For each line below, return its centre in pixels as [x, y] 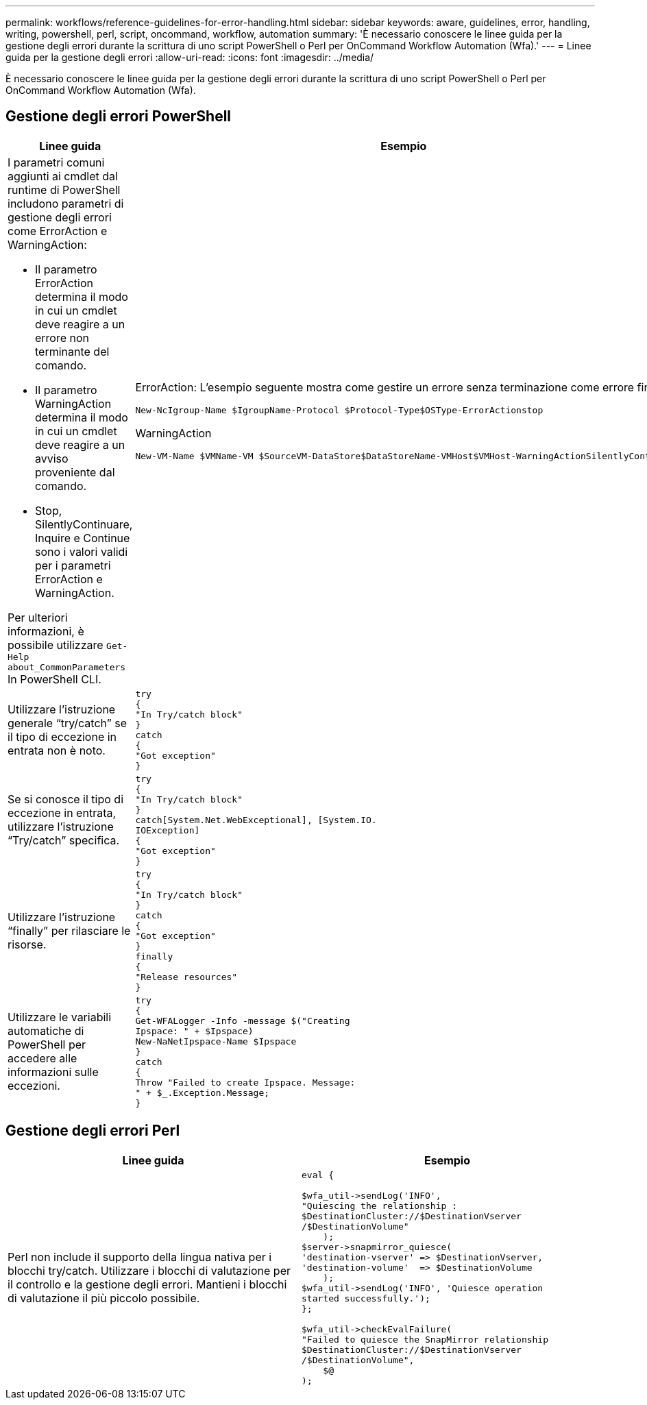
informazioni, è [46, 631]
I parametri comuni [56, 162]
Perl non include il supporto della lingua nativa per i [140, 1257]
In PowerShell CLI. [54, 679]
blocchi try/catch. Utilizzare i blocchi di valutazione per [149, 1271]
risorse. [27, 944]
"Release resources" [186, 977]
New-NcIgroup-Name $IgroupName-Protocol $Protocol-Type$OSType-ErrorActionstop [339, 410]
